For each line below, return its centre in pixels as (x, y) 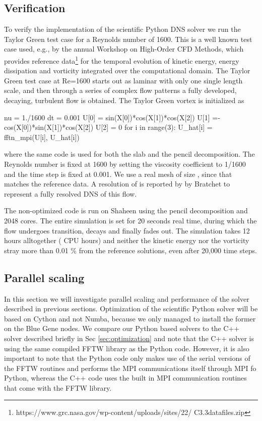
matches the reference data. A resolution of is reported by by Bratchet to (117, 184)
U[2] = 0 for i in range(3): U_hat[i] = (154, 127)
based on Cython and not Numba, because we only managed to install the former (130, 318)
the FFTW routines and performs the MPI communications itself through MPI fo (130, 368)
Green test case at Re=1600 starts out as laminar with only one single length (123, 80)
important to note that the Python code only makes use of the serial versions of (127, 358)
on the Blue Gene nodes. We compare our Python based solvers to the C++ (122, 328)
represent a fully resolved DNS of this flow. (71, 193)
